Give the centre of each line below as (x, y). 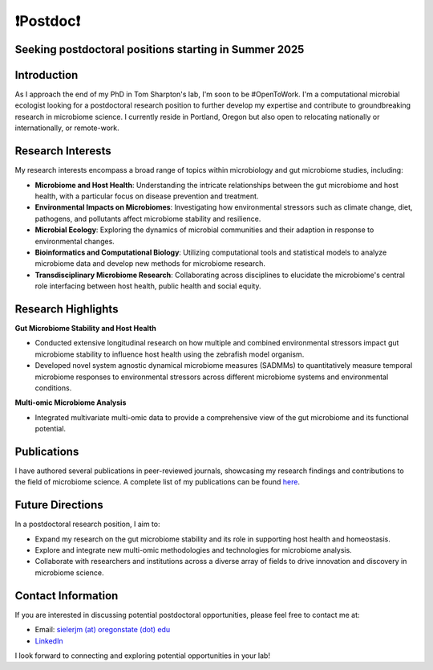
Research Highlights (67, 309)
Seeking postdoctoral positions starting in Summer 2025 (160, 49)
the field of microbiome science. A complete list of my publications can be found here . (158, 482)
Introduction (47, 75)
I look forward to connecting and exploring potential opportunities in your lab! (142, 656)
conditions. (53, 388)
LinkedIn (49, 641)
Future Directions (59, 505)
